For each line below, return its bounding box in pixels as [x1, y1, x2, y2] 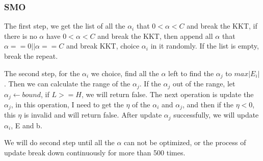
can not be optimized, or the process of [124, 137, 246, 148]
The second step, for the [4, 67, 80, 78]
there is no [4, 30, 37, 41]
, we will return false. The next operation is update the [81, 88, 254, 99]
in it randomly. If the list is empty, [150, 40, 259, 51]
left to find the [168, 67, 214, 78]
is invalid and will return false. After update [23, 109, 162, 120]
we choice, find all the [91, 67, 159, 78]
